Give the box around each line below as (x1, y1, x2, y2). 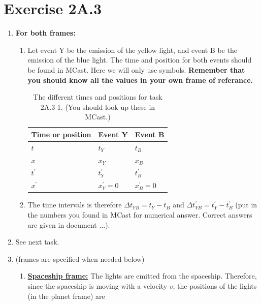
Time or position (31, 129, 91, 139)
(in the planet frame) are (27, 290, 105, 301)
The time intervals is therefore (27, 199, 122, 210)
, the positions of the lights (173, 280, 257, 291)
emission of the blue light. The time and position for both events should (27, 54, 252, 65)
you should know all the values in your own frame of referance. (27, 74, 253, 85)
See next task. (15, 236, 59, 247)
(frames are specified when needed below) (15, 253, 145, 264)
